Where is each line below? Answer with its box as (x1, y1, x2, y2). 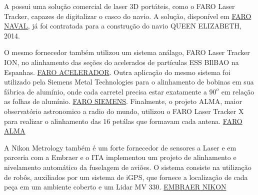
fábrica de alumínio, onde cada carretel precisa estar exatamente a (4, 86, 207, 96)
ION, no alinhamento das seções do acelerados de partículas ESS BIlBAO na (4, 56, 239, 67)
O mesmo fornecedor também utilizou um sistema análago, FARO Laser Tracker (4, 47, 250, 57)
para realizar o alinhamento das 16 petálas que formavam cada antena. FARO (4, 115, 242, 126)
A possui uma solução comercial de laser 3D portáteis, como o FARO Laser (4, 1, 235, 11)
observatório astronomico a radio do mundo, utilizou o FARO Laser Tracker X (4, 105, 244, 116)
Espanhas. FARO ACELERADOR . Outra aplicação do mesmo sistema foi (4, 66, 230, 77)
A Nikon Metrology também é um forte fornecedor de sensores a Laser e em (4, 142, 236, 152)
